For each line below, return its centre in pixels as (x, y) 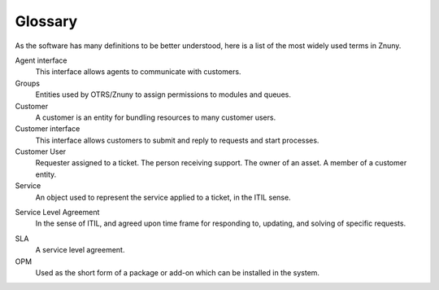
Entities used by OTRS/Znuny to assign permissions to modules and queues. (163, 94)
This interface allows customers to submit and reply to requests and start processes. (177, 140)
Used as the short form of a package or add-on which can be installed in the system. (178, 272)
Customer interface (48, 129)
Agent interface (41, 60)
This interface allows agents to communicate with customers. (138, 72)
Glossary (46, 21)
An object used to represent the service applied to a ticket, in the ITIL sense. (163, 197)
